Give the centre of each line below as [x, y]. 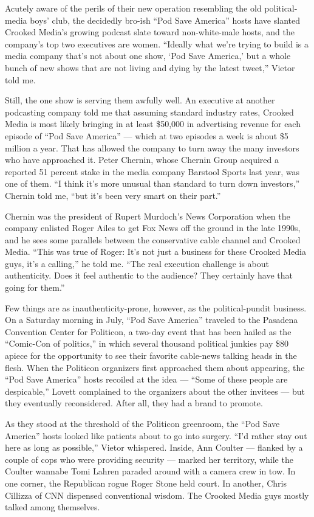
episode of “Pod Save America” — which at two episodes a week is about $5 [147, 135]
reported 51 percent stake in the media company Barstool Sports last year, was [152, 171]
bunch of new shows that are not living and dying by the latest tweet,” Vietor [150, 67]
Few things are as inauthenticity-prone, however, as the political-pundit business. [156, 307]
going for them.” [35, 287]
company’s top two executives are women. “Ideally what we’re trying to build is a [157, 43]
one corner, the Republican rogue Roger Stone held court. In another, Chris [146, 483]
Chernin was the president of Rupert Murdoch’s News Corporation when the [148, 216]
